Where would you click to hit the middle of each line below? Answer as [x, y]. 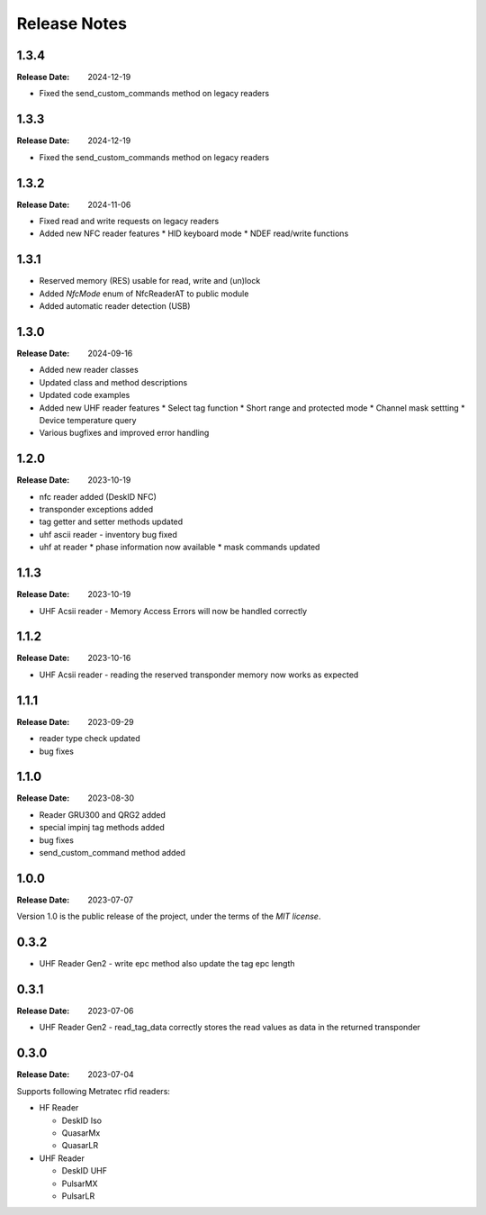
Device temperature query [88, 420]
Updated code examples [85, 395]
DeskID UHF [85, 1171]
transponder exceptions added [96, 510]
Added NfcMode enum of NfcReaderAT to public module [144, 294]
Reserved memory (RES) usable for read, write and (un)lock [150, 281]
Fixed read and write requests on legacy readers [129, 222]
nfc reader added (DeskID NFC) [98, 496]
